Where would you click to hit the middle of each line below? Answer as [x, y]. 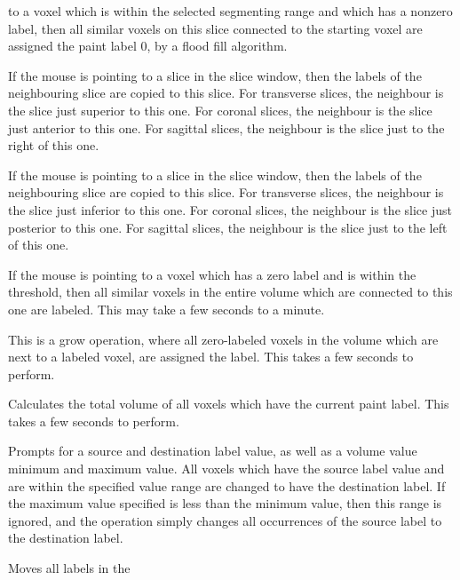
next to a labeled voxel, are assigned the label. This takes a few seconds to [211, 357]
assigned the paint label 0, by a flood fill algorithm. [148, 46]
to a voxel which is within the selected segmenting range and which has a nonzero [230, 11]
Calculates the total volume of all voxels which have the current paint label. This [229, 404]
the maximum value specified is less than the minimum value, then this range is [225, 503]
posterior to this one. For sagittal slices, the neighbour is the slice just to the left [228, 227]
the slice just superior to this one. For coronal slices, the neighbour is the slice [220, 110]
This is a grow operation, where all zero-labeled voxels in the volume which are [223, 339]
